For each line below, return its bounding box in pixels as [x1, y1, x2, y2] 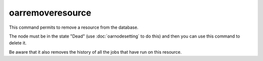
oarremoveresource [9, 7, 92, 18]
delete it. [9, 40, 27, 46]
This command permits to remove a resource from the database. [9, 24, 139, 30]
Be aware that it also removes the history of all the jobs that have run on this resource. [9, 49, 182, 55]
